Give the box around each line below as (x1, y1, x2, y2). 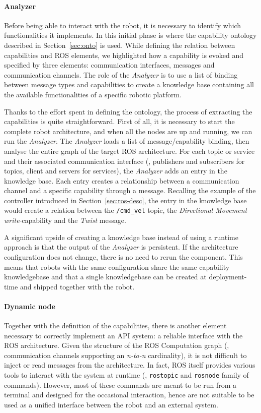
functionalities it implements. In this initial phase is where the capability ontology (4, 30, 257, 40)
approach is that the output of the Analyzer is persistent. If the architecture (4, 242, 238, 252)
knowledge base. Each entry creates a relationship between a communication (4, 175, 239, 186)
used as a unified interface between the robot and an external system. (4, 399, 218, 409)
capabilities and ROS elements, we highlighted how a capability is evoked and (4, 49, 244, 60)
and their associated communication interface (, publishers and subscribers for (4, 155, 245, 166)
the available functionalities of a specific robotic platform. (4, 89, 182, 99)
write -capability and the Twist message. (4, 215, 126, 225)
